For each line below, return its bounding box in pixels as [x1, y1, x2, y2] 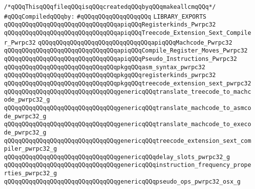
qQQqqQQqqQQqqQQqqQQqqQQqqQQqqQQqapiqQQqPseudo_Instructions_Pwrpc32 [4, 55, 237, 62]
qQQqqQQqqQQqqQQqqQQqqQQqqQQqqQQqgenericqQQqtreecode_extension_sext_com [4, 137, 252, 144]
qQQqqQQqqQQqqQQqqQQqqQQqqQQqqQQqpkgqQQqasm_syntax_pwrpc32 [4, 63, 206, 71]
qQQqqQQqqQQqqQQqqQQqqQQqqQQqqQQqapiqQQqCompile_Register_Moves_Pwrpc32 [4, 47, 248, 54]
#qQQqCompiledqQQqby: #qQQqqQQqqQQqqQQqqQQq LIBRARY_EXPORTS [4, 13, 207, 20]
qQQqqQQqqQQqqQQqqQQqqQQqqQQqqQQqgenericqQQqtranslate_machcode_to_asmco [4, 104, 252, 111]
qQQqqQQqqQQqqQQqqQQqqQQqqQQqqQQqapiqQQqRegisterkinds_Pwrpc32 [4, 21, 216, 28]
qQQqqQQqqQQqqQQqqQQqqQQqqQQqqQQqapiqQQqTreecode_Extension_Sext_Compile [4, 29, 252, 36]
